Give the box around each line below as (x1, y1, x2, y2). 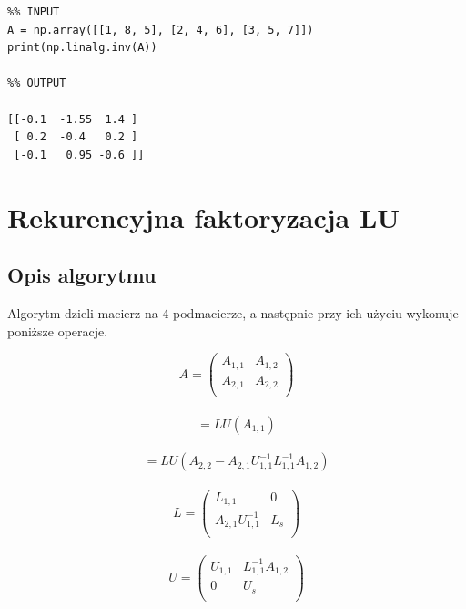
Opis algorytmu (7, 261, 157, 289)
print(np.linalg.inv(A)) (7, 41, 157, 55)
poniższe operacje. (7, 321, 108, 340)
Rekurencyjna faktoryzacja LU (7, 198, 400, 235)
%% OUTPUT (7, 77, 66, 90)
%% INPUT (7, 5, 60, 18)
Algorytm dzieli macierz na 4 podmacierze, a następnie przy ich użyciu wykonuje (7, 303, 459, 322)
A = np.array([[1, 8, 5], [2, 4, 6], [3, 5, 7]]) (7, 23, 314, 36)
